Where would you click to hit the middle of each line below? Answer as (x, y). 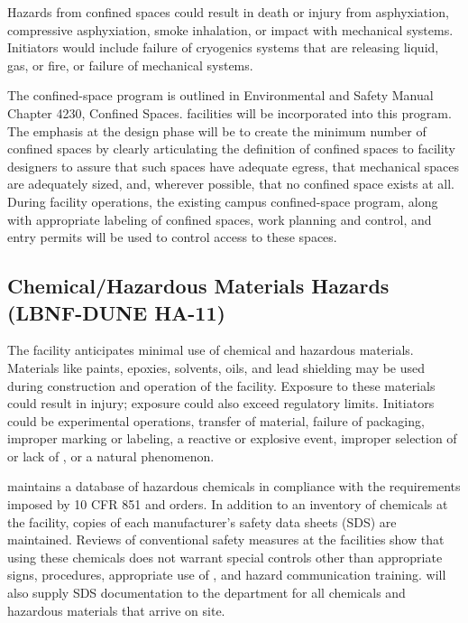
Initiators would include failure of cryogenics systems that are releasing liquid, (223, 47)
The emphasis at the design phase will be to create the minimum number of (217, 130)
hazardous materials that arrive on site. (116, 610)
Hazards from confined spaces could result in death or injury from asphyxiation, (228, 12)
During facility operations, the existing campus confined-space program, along (223, 201)
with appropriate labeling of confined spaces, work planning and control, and (220, 219)
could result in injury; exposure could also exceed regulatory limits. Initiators (221, 403)
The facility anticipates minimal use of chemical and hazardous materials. (211, 350)
